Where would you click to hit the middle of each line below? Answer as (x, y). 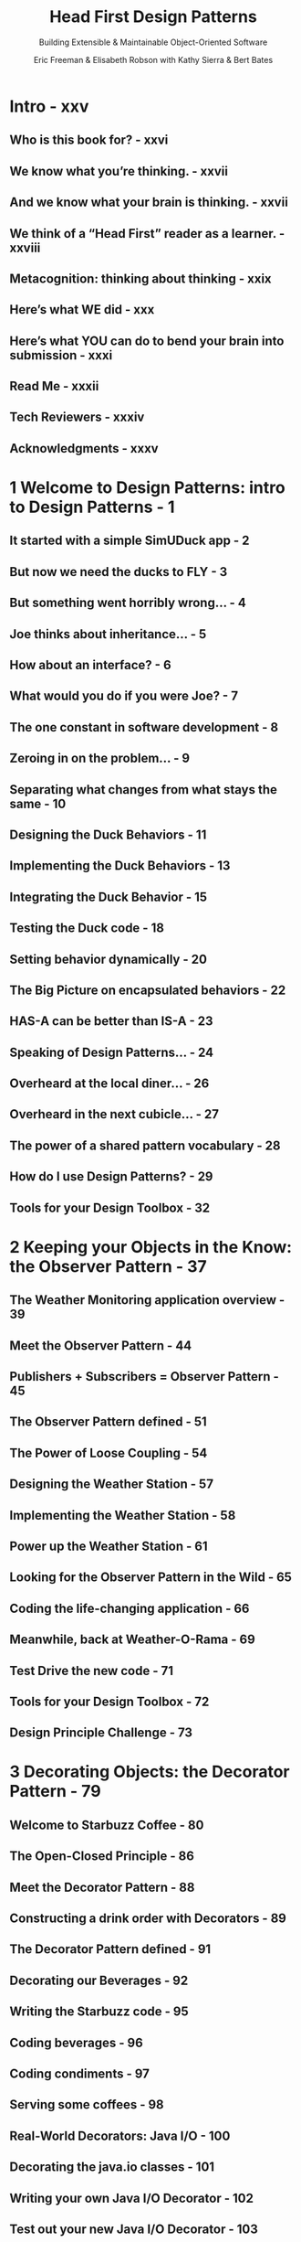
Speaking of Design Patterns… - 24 (112, 1052)
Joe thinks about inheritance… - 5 (108, 634)
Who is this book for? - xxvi (89, 140)
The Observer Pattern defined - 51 (108, 1422)
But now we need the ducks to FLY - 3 (119, 572)
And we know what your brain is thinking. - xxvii (149, 203)
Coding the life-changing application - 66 (130, 1608)
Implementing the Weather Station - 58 (123, 1515)
